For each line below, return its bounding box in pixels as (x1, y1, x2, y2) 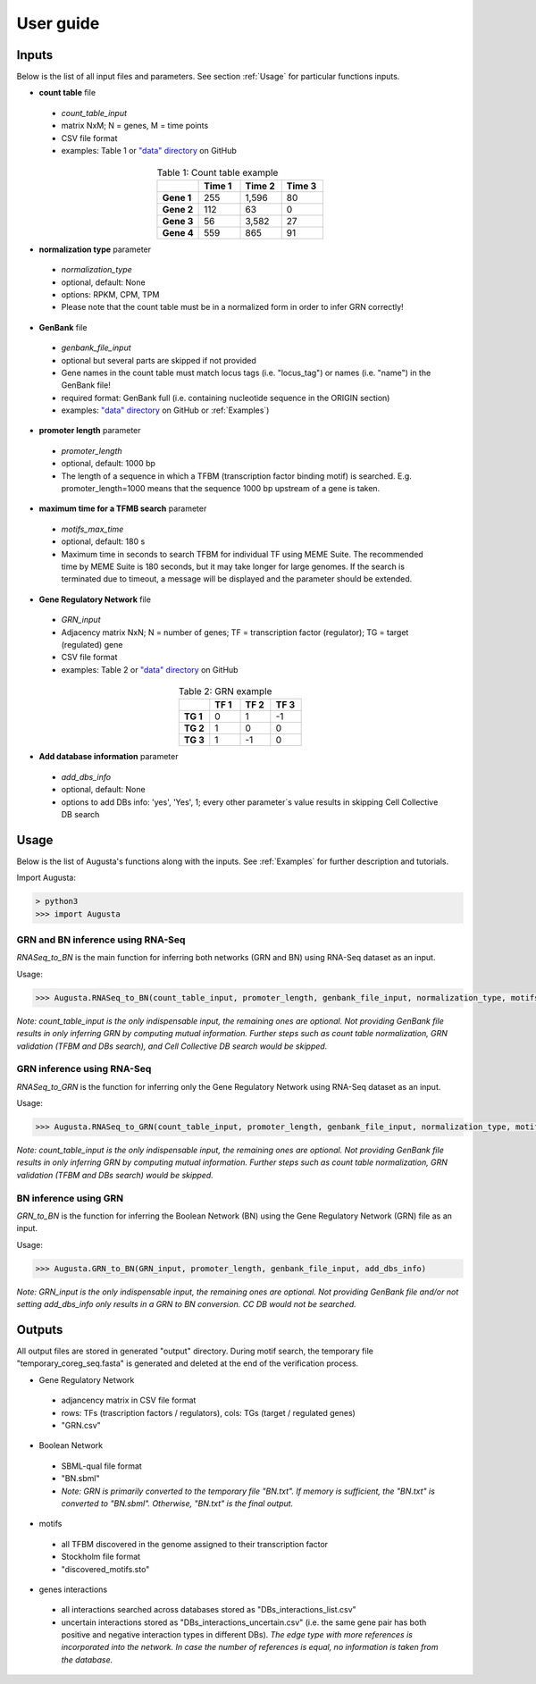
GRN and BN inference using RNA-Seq (16, 934, 186, 946)
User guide (16, 13, 100, 33)
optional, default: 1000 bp (61, 458, 156, 469)
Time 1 (204, 180, 232, 192)
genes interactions (38, 1584, 107, 1595)
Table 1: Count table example (156, 166, 279, 179)
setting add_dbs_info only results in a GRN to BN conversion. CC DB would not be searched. (16, 1299, 356, 1310)
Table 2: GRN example (178, 685, 272, 698)
